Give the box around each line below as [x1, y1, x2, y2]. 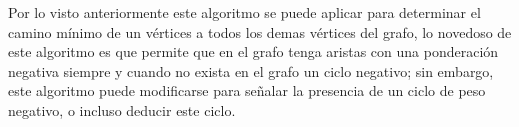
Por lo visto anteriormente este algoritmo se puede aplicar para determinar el [8, 2, 481, 22]
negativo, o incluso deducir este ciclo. [8, 99, 236, 120]
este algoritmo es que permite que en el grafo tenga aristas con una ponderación [8, 41, 499, 62]
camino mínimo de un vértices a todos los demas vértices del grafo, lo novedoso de [8, 21, 512, 42]
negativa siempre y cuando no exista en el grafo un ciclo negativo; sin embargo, [8, 60, 494, 81]
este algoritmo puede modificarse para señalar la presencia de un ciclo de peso [8, 80, 486, 101]
